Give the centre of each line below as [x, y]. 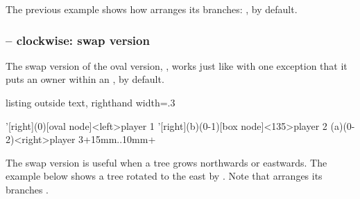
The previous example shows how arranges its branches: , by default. [152, 9]
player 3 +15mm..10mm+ [103, 139]
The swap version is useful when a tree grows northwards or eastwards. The [166, 162]
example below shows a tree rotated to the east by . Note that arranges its [164, 176]
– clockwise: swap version [78, 40]
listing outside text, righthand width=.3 [91, 102]
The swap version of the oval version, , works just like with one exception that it [177, 65]
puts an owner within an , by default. [85, 79]
